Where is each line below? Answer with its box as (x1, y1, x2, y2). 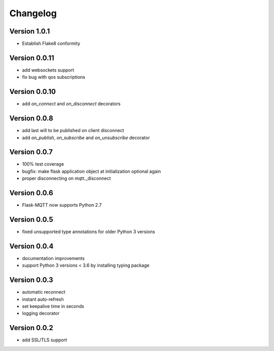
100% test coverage (22, 161, 64, 167)
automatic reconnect (22, 289, 65, 295)
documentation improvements (22, 255, 85, 261)
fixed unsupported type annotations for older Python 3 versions (22, 229, 155, 235)
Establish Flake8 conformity (22, 41, 81, 47)
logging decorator (22, 310, 60, 316)
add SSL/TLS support (22, 337, 67, 343)
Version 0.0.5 (9, 215, 53, 224)
